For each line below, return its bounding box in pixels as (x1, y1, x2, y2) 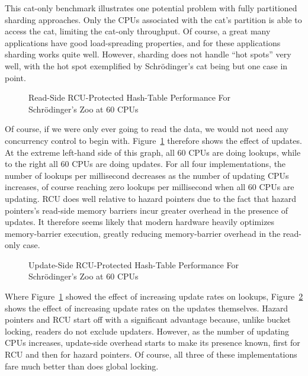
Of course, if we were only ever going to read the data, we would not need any (5, 123, 288, 135)
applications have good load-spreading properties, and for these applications (5, 36, 281, 49)
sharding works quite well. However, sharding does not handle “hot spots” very (5, 48, 291, 60)
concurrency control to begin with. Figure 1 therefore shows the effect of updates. (5, 134, 302, 146)
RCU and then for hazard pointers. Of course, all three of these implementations (5, 348, 297, 361)
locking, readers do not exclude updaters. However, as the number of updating (5, 324, 289, 337)
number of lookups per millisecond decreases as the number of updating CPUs (5, 169, 289, 181)
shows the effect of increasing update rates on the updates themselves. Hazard (5, 301, 288, 314)
